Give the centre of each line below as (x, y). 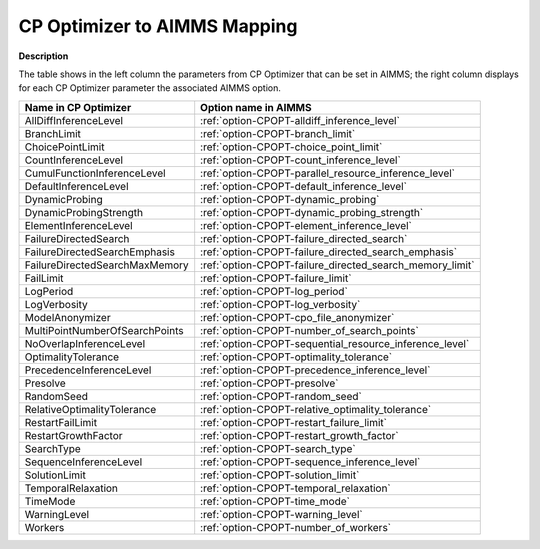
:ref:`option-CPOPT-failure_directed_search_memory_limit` (337, 265)
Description (43, 56)
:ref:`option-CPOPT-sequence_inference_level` (310, 462)
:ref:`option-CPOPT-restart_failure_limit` (293, 422)
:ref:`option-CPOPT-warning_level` (282, 514)
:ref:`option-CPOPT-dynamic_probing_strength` (312, 212)
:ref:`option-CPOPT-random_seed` (281, 396)
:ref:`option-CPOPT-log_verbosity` (280, 304)
